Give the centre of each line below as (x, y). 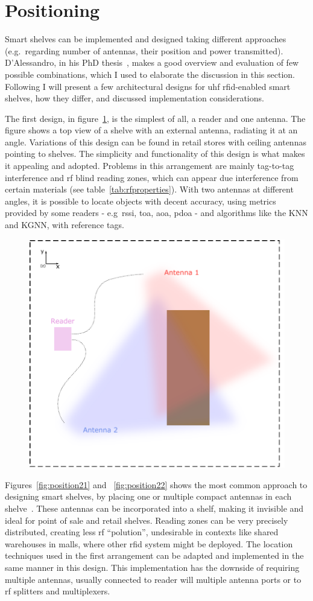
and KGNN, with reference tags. (65, 225)
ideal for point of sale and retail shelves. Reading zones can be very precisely (147, 520)
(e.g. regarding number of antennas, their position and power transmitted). (144, 50)
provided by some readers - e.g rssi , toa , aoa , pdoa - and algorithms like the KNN (156, 213)
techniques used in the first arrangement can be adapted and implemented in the (154, 555)
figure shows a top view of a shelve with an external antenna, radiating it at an (151, 130)
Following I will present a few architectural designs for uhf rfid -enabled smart (148, 86)
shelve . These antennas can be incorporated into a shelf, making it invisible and (154, 508)
